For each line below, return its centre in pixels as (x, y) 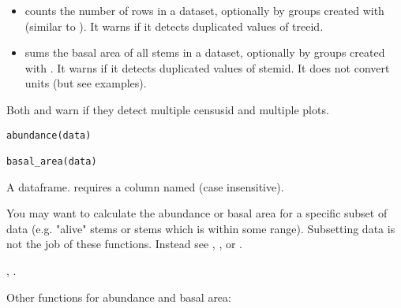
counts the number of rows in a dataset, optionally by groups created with (204, 10)
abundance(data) (49, 135)
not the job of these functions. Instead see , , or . (124, 244)
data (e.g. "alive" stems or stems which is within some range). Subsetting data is (201, 228)
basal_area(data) (52, 161)
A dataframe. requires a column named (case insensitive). (145, 186)
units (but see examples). (86, 83)
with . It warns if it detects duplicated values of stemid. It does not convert (207, 67)
